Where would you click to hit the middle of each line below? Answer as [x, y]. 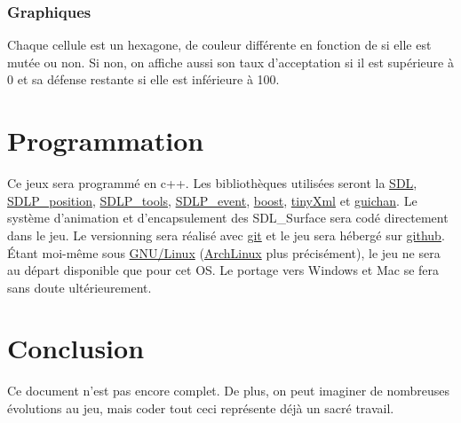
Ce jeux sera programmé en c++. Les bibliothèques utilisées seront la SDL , [212, 183]
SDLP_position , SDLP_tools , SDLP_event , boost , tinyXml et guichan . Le [212, 200]
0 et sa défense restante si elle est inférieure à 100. [143, 79]
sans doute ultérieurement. [79, 287]
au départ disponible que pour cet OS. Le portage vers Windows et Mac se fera [223, 270]
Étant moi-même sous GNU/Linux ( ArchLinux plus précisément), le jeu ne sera [224, 252]
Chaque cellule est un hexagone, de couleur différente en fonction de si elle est [219, 45]
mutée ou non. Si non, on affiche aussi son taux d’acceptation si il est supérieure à [230, 62]
